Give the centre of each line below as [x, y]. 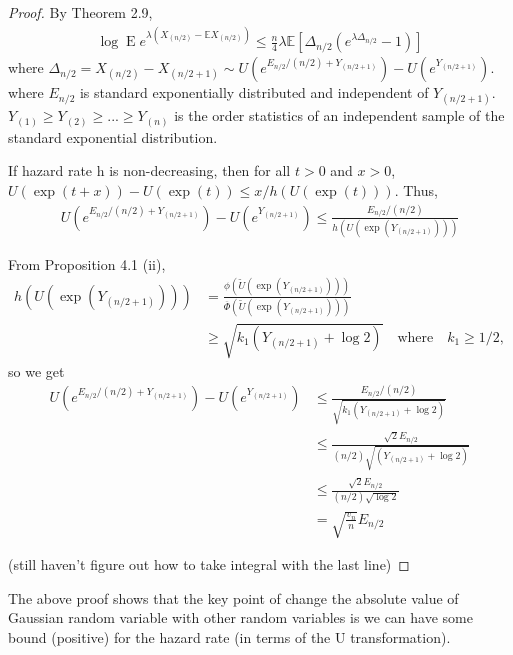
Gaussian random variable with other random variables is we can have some [240, 617]
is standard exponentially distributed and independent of [254, 92]
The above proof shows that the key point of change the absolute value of [233, 597]
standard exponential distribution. [113, 136]
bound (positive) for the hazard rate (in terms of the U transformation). [229, 636]
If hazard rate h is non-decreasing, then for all [149, 170]
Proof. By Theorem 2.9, [80, 12]
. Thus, [416, 190]
